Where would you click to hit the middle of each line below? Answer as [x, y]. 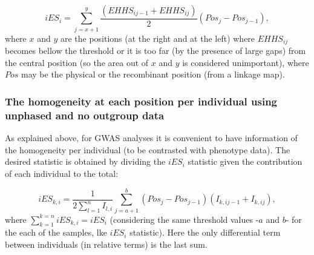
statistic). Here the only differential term [205, 232]
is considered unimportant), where [246, 62]
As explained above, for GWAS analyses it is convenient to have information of [151, 138]
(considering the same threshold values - [184, 219]
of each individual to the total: [62, 173]
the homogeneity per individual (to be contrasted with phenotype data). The [148, 149]
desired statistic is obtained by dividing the [85, 161]
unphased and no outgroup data [85, 115]
